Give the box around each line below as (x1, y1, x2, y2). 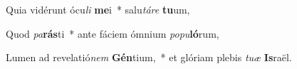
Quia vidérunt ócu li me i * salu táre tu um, (6, 2, 190, 16)
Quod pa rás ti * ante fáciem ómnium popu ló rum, (6, 26, 219, 41)
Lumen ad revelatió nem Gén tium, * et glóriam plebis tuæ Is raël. (6, 50, 292, 65)
